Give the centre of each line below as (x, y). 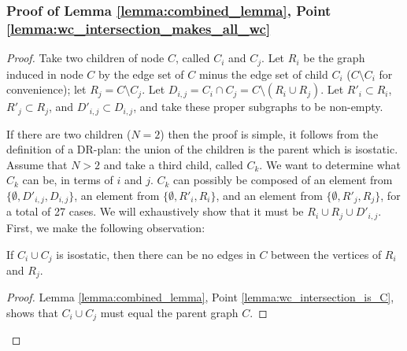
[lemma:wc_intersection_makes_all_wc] (139, 28)
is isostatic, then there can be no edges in (156, 254)
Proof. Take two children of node (85, 58)
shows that (32, 313)
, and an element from (269, 196)
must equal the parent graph (169, 313)
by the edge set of (141, 74)
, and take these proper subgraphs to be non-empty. (258, 107)
